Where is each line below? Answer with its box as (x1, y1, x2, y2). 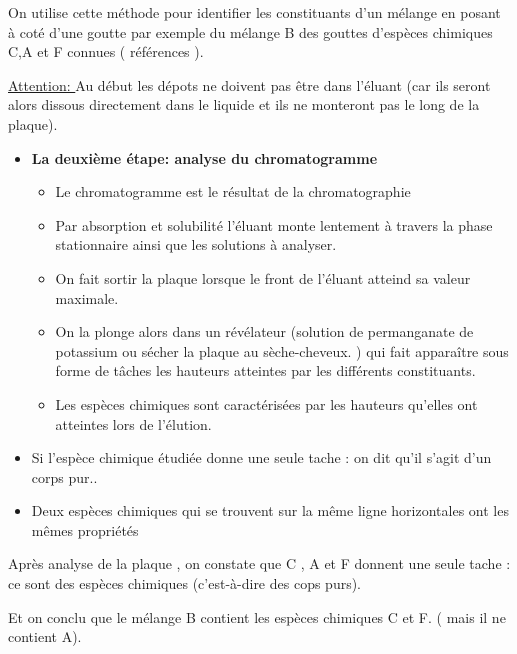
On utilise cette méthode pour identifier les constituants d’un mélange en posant (8, 2, 501, 22)
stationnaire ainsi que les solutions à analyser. (55, 234, 337, 255)
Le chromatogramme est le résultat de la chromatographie (55, 181, 411, 202)
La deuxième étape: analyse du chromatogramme (31, 147, 378, 168)
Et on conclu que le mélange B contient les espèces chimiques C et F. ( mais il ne (8, 606, 506, 627)
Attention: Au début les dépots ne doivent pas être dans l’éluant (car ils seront (8, 74, 491, 95)
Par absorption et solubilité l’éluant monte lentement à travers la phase (55, 214, 493, 235)
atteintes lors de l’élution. (55, 413, 212, 434)
